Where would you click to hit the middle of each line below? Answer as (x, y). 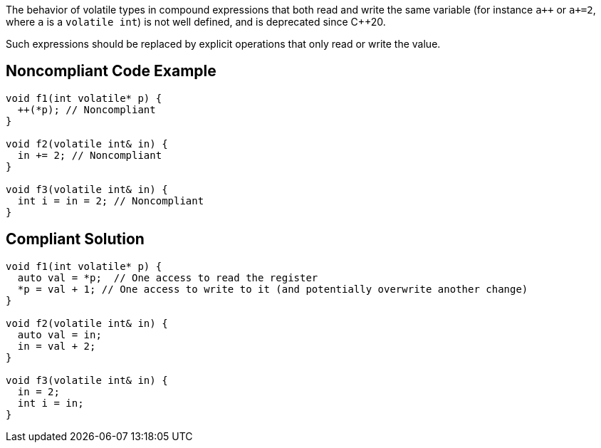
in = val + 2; (57, 346)
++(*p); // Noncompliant (87, 109)
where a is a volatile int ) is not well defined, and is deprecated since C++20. (196, 22)
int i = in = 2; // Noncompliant (111, 200)
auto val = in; (59, 334)
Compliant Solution (75, 239)
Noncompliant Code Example (111, 71)
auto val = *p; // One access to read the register (168, 277)
